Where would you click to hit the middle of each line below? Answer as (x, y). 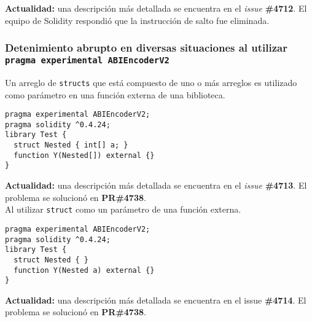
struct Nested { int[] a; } (71, 145)
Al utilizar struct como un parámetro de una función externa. (123, 209)
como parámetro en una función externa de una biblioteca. (115, 94)
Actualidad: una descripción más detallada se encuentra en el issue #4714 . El (156, 300)
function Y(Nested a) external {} (84, 270)
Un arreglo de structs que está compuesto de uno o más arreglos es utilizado (151, 82)
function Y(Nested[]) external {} (84, 155)
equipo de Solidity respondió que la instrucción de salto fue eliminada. (137, 20)
